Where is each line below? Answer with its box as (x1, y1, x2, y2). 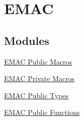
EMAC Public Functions (4, 107, 80, 117)
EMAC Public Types (4, 90, 69, 100)
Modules (4, 32, 49, 48)
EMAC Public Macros (4, 56, 72, 67)
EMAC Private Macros (4, 73, 75, 84)
